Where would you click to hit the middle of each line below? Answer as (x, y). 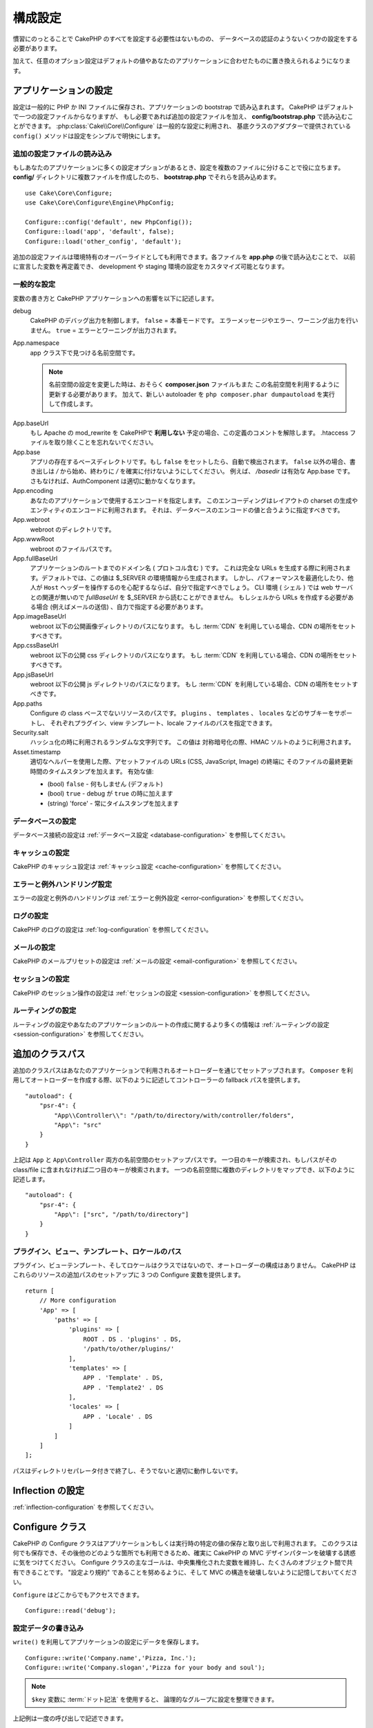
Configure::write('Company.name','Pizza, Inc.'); (111, 1658)
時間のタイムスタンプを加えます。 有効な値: (92, 771)
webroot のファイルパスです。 (73, 549)
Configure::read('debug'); (71, 1610)
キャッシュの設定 (41, 852)
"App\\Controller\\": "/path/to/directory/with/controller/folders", (174, 1115)
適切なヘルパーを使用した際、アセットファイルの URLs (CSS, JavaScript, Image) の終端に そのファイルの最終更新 (192, 762)
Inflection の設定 (49, 1491)
